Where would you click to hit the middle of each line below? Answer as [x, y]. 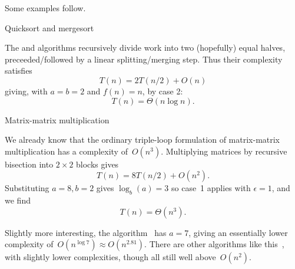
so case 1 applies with [211, 188]
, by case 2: [163, 91]
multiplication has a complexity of [66, 151]
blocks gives [97, 164]
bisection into [29, 164]
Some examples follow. [45, 8]
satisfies [19, 70]
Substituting [27, 188]
